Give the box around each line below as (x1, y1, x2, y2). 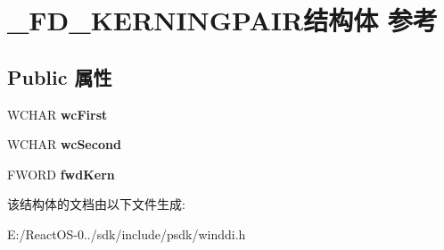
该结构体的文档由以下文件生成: (7, 195, 185, 213)
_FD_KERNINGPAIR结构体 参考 (7, 2, 438, 38)
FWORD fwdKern (7, 164, 115, 183)
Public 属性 (7, 62, 112, 90)
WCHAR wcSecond (7, 135, 121, 154)
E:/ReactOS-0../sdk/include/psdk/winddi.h (7, 224, 246, 243)
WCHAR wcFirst (7, 104, 108, 123)
